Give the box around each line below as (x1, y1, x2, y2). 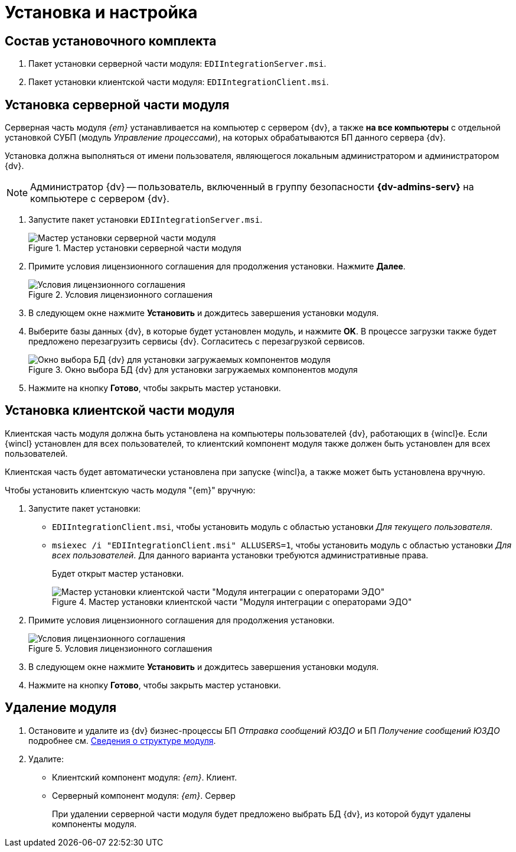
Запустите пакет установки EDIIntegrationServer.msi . (28, 214, 263, 225)
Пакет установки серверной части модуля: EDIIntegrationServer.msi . (28, 58, 326, 69)
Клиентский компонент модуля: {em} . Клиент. (52, 772, 237, 782)
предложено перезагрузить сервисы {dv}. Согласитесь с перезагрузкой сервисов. (28, 336, 365, 347)
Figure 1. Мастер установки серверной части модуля (28, 243, 241, 253)
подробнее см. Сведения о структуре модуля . (28, 735, 216, 746)
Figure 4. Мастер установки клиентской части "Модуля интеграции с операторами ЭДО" (52, 596, 412, 607)
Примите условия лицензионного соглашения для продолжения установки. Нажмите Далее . (28, 261, 406, 272)
